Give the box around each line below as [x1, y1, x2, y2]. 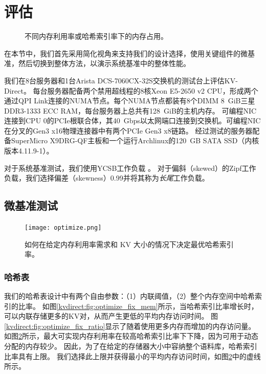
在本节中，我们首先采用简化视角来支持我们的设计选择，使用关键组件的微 [4, 48, 248, 58]
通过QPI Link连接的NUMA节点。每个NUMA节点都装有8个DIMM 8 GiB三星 [4, 95, 255, 106]
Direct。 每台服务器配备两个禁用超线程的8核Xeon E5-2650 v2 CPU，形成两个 [4, 85, 258, 96]
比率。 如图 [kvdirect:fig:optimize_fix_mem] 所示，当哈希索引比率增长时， [18, 300, 258, 311]
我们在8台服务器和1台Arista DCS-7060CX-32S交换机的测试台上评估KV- [4, 75, 238, 85]
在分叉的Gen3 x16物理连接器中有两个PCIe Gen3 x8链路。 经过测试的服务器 [4, 125, 253, 136]
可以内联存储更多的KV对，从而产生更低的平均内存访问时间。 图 [4, 311, 218, 321]
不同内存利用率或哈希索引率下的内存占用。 [25, 31, 168, 41]
